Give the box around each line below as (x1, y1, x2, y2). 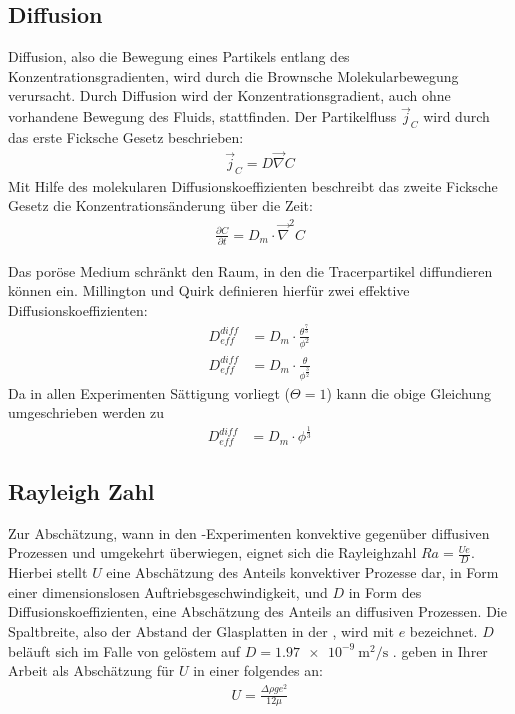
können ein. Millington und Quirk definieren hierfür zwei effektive (8, 280, 410, 301)
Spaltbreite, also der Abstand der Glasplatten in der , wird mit (8, 621, 394, 641)
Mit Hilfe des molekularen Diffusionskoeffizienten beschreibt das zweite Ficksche (8, 175, 498, 196)
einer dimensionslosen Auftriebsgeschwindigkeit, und (8, 581, 328, 602)
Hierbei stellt (8, 562, 88, 583)
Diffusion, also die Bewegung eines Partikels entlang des (8, 46, 350, 67)
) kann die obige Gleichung (326, 382, 492, 403)
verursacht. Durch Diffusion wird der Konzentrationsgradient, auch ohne (8, 85, 451, 106)
